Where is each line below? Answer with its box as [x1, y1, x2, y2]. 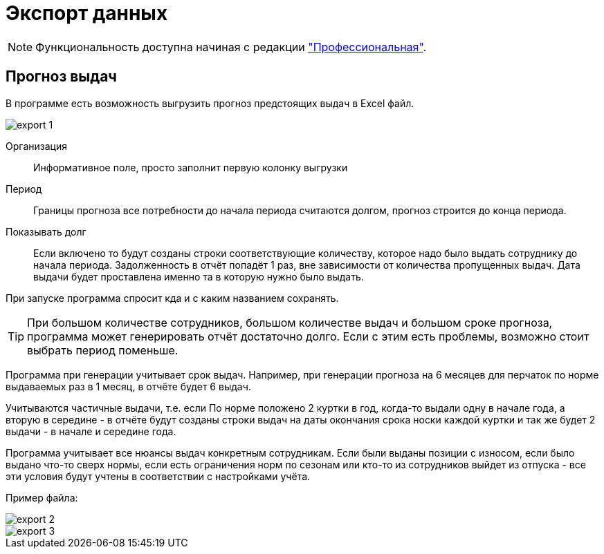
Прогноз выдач [6, 68, 117, 86]
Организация [6, 140, 67, 152]
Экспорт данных [6, 1, 168, 25]
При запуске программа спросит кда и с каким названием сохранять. [6, 292, 339, 304]
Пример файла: [6, 491, 78, 504]
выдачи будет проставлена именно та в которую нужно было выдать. [33, 270, 364, 283]
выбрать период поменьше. [27, 343, 179, 357]
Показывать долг [6, 225, 86, 238]
